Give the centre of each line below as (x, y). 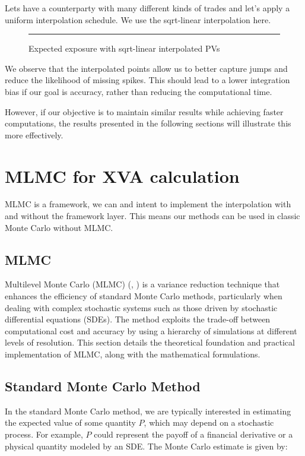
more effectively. (34, 134)
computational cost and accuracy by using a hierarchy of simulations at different (151, 330)
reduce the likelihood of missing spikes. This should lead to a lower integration (147, 80)
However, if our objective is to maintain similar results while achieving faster (144, 111)
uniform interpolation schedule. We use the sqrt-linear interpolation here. (138, 19)
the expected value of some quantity (70, 422)
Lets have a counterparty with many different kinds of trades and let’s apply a (147, 8)
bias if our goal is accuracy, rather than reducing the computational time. (139, 91)
